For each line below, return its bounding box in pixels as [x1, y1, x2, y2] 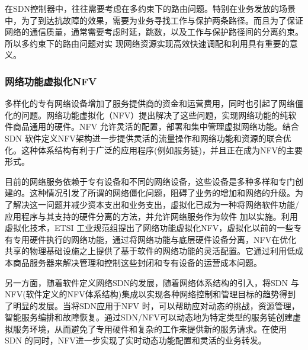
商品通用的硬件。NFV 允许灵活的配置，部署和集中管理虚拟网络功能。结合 [12, 120, 299, 133]
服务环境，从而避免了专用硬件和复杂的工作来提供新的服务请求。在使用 [12, 322, 287, 335]
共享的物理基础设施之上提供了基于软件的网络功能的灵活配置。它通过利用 [5, 245, 287, 257]
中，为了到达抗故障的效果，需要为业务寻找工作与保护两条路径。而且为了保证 [5, 14, 303, 26]
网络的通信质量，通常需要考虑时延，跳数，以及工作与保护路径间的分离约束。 [5, 25, 303, 38]
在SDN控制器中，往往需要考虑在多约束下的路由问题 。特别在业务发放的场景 [5, 2, 296, 14]
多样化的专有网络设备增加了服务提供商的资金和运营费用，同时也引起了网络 [5, 97, 295, 110]
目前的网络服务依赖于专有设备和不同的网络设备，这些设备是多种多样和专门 [5, 175, 295, 187]
